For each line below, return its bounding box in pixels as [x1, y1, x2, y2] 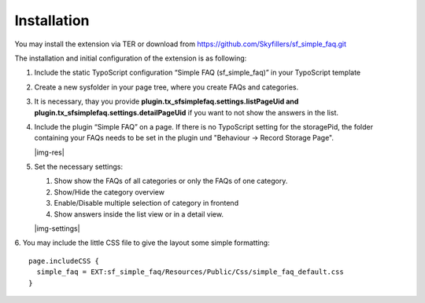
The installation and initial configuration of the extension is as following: [14, 53, 247, 63]
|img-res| [34, 148, 65, 157]
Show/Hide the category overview [54, 187, 165, 196]
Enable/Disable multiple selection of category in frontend [54, 199, 239, 208]
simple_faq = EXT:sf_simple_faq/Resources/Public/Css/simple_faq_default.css [36, 268, 344, 276]
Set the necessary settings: [34, 162, 124, 172]
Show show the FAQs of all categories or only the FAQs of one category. [54, 177, 288, 186]
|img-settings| [34, 224, 80, 233]
